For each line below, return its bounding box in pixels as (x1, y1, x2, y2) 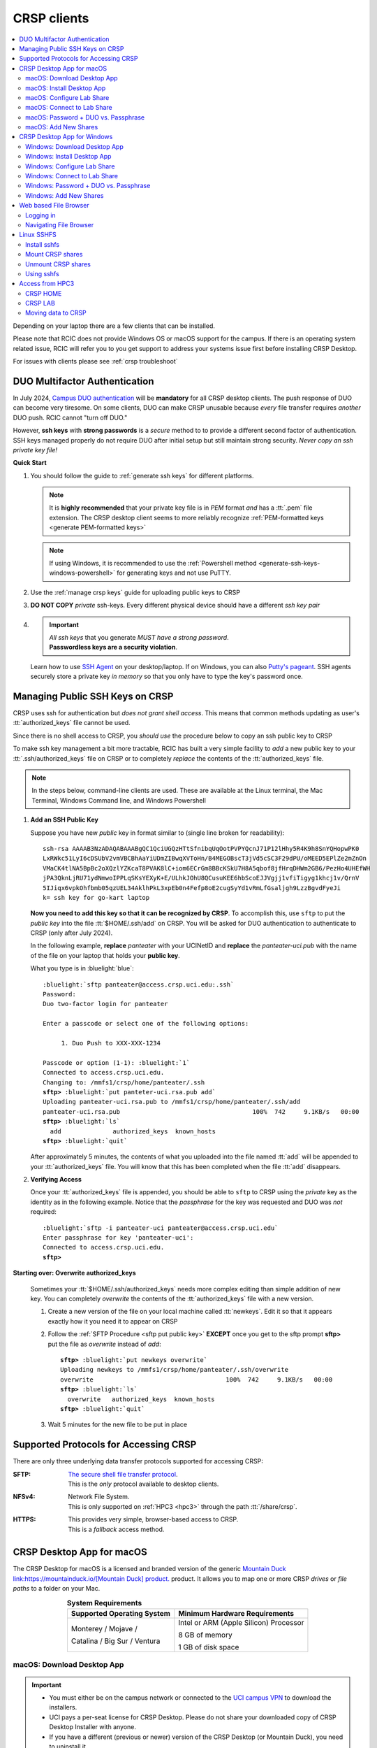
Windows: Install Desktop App (25, 152, 112, 161)
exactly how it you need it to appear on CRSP (47, 1317, 178, 1325)
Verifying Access (30, 1175, 82, 1184)
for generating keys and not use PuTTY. (116, 568, 232, 577)
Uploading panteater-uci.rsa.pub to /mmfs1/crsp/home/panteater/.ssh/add (43, 1098, 301, 1106)
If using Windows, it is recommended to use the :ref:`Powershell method (49, 559, 258, 568)
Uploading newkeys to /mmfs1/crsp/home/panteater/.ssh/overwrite (60, 1366, 289, 1374)
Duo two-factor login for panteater (43, 1000, 168, 1008)
